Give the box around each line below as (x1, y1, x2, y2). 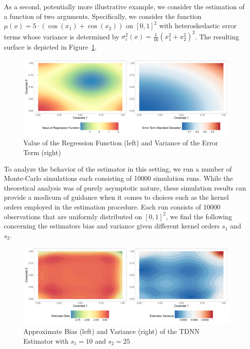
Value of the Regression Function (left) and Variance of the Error (23, 138, 218, 148)
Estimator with (23, 335, 69, 346)
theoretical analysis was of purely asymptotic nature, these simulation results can (4, 182, 246, 192)
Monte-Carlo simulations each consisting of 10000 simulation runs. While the (4, 173, 233, 183)
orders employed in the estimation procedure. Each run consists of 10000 (4, 202, 220, 212)
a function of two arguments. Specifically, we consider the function (4, 11, 202, 21)
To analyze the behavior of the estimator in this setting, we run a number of (4, 163, 232, 174)
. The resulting (195, 31, 239, 41)
